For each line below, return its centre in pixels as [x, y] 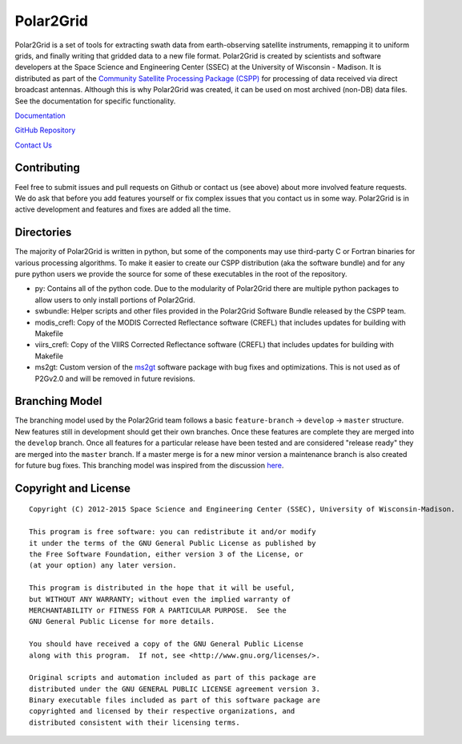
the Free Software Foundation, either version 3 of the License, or [166, 554]
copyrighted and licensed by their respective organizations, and [162, 711]
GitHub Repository [45, 130]
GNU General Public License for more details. [122, 622]
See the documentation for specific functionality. [95, 101]
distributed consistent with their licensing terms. [135, 722]
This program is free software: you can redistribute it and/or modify [173, 532]
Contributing [47, 168]
